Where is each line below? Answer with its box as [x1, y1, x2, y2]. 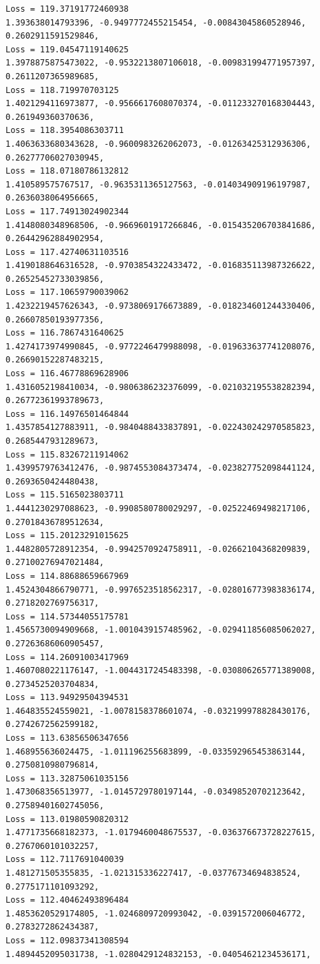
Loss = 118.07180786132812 [6, 166, 129, 176]
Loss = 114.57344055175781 [6, 611, 129, 622]
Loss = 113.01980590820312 [6, 814, 129, 824]
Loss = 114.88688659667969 [6, 571, 129, 581]
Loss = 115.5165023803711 [6, 490, 124, 500]
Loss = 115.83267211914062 [6, 449, 129, 460]
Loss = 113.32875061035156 [6, 773, 129, 783]
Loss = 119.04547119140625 [6, 44, 129, 54]
